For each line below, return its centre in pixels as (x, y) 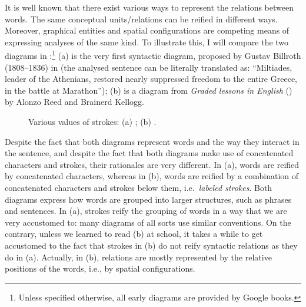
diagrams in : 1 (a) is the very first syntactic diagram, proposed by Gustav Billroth (153, 55)
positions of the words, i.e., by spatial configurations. (100, 268)
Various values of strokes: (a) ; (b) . (92, 121)
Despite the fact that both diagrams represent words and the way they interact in (152, 141)
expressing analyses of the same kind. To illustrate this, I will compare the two (147, 42)
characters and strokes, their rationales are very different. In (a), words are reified (152, 164)
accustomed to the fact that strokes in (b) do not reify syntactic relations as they (151, 245)
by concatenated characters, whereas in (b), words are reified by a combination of (152, 176)
